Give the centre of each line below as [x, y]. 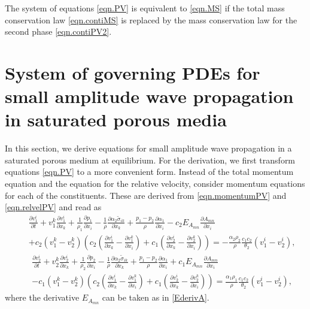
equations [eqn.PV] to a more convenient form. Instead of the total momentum [149, 172]
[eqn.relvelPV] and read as [53, 207]
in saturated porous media [116, 119]
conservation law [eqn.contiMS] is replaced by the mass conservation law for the [151, 19]
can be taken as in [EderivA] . [156, 297]
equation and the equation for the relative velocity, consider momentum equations [155, 184]
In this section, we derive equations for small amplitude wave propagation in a [148, 148]
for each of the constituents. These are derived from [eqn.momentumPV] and [146, 195]
